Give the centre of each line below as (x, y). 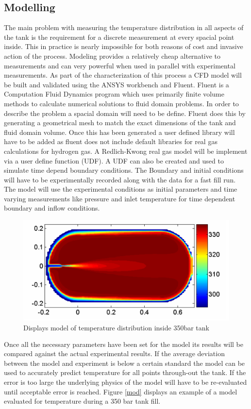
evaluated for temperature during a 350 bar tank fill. (82, 401)
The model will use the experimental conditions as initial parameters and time (121, 189)
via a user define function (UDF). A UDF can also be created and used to (114, 160)
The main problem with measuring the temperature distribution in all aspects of (124, 27)
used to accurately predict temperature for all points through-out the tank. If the (125, 372)
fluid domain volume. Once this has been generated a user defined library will (119, 132)
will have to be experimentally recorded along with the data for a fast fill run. (120, 179)
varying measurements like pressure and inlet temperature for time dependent (120, 198)
